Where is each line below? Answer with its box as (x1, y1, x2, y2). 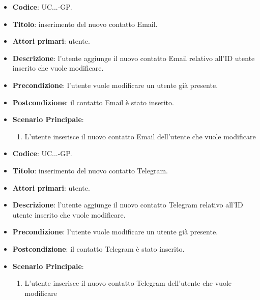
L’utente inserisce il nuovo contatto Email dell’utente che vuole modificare (24, 131, 256, 141)
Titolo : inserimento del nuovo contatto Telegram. (12, 165, 168, 175)
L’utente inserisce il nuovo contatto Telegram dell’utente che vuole (24, 278, 232, 288)
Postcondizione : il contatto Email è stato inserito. (12, 97, 174, 107)
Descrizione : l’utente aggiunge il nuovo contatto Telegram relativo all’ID (12, 199, 243, 210)
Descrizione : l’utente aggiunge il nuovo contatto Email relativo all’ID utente (12, 52, 255, 63)
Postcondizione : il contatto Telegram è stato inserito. (12, 243, 185, 254)
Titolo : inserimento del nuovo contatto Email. (12, 18, 158, 29)
